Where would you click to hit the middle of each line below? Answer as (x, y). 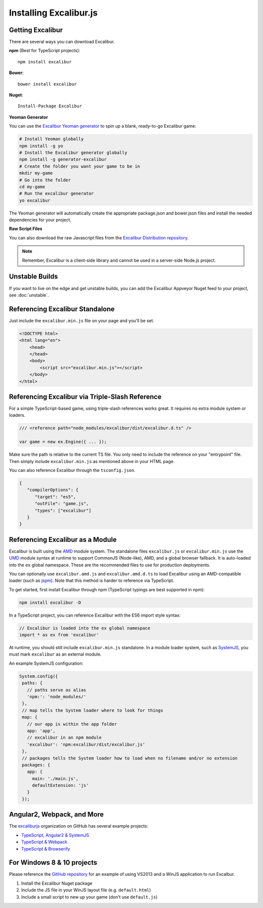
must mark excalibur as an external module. (55, 654)
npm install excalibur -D (50, 602)
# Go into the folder (45, 180)
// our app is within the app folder (72, 724)
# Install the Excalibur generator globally (73, 153)
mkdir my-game (36, 173)
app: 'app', (41, 731)
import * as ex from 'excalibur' (59, 635)
